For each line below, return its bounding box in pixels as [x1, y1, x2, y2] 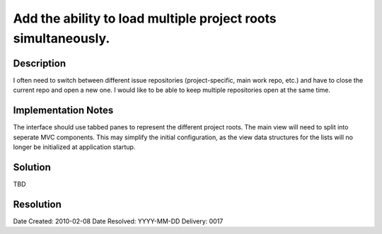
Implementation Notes [13, 105, 114, 117]
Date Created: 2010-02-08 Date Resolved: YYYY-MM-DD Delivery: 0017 [13, 216, 224, 226]
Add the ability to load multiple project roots [13, 11, 277, 26]
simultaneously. [13, 30, 110, 46]
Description [13, 57, 66, 69]
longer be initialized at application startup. [13, 142, 136, 151]
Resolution [13, 198, 62, 210]
